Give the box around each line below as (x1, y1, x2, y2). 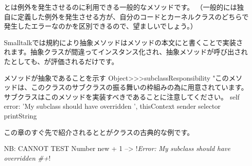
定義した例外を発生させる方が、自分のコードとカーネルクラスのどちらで (17, 11, 249, 21)
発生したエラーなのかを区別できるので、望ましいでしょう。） (4, 21, 197, 31)
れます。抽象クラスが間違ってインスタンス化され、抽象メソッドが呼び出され (4, 47, 248, 57)
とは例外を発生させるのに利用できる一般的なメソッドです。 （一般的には (4, 2, 237, 12)
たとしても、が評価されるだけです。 (4, 56, 119, 66)
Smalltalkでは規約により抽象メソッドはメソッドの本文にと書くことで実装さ (4, 37, 243, 47)
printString (4, 110, 37, 120)
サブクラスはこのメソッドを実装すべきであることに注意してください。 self (4, 91, 240, 101)
